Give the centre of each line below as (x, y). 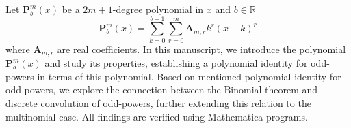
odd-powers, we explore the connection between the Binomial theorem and (162, 90)
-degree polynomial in (158, 9)
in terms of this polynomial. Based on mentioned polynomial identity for (189, 76)
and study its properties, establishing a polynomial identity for (176, 63)
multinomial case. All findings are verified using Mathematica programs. (157, 116)
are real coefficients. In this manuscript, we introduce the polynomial (201, 49)
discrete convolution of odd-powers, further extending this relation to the (158, 102)
